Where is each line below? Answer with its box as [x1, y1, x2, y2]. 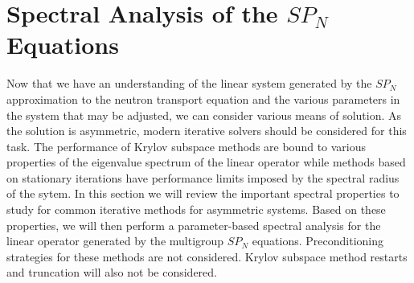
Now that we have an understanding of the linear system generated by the [6, 75, 372, 92]
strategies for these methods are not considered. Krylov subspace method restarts [6, 248, 408, 265]
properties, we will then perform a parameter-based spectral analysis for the [6, 216, 381, 233]
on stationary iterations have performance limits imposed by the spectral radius [6, 169, 400, 186]
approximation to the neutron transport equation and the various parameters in [6, 90, 400, 107]
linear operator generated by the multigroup [6, 232, 224, 249]
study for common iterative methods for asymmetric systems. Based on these [6, 201, 386, 218]
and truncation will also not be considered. [6, 264, 217, 281]
